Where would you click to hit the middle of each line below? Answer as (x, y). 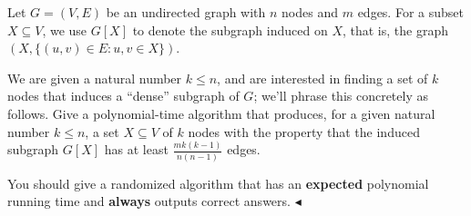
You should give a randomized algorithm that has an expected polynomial (218, 183)
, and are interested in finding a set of (323, 78)
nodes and (310, 12)
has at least (136, 149)
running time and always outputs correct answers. (149, 201)
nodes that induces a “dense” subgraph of (123, 96)
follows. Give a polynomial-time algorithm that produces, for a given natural (221, 113)
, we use (65, 29)
